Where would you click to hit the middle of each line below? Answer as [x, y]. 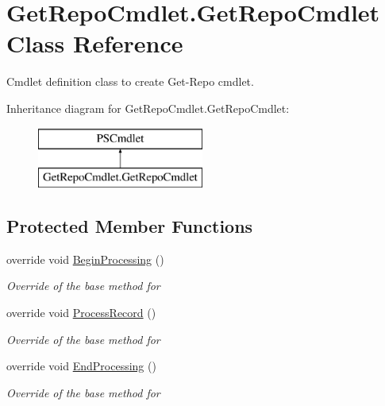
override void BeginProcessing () [85, 259]
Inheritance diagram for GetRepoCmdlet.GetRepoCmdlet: [148, 108]
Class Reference [95, 43]
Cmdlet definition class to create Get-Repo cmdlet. [130, 81]
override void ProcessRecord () [81, 313]
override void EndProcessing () [81, 366]
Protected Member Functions [130, 226]
